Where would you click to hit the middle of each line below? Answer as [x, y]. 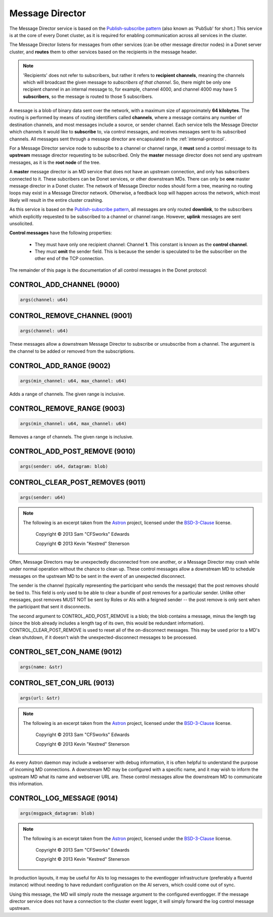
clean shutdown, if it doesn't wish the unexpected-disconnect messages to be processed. [103, 637]
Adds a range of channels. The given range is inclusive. [67, 394]
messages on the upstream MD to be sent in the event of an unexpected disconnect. [97, 576]
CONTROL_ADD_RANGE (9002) [60, 366]
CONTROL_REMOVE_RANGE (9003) [67, 408]
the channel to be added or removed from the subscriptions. [72, 351]
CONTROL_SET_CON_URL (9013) [62, 683]
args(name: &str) [41, 667]
